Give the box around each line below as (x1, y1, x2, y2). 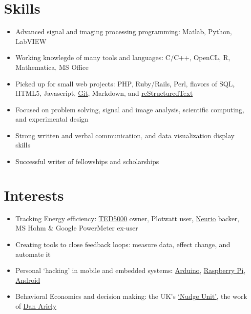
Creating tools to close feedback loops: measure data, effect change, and (15, 239, 230, 249)
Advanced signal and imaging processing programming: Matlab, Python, (15, 26, 232, 37)
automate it (15, 249, 51, 259)
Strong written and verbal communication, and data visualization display (15, 130, 235, 140)
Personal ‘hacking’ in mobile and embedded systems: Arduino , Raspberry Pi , (15, 265, 246, 275)
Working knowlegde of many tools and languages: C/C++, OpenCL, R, (15, 52, 230, 63)
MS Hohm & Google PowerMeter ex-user (15, 223, 138, 233)
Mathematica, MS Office (15, 62, 89, 72)
